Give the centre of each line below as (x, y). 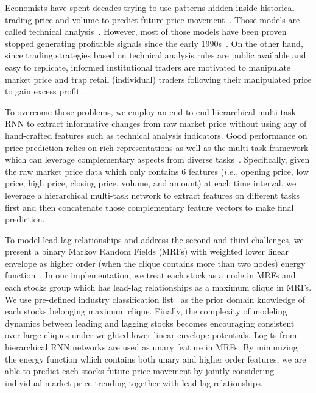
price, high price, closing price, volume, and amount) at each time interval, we (151, 183)
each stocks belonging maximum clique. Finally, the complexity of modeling (146, 311)
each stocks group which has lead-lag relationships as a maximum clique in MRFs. (158, 287)
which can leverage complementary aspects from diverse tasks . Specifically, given (157, 159)
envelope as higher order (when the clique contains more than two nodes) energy (155, 263)
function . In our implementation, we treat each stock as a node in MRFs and (150, 275)
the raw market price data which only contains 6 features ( (115, 171)
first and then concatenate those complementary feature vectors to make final (149, 207)
